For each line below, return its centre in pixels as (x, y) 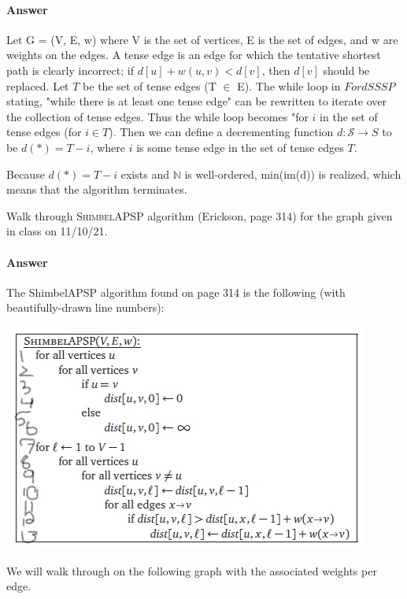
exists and (145, 174)
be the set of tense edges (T (150, 85)
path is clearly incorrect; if (70, 70)
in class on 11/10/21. (57, 231)
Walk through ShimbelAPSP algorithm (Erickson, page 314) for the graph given (200, 215)
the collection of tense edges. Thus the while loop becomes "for (157, 116)
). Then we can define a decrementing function (221, 132)
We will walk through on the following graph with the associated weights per (192, 570)
